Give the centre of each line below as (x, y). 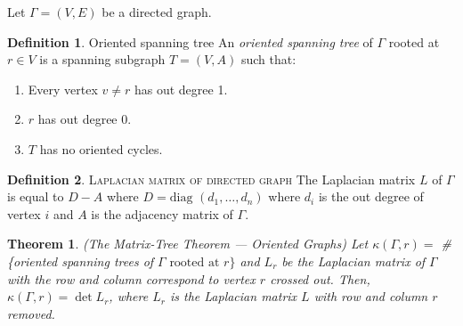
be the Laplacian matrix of (353, 261)
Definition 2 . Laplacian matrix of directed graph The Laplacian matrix (211, 179)
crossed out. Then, (320, 278)
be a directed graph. (157, 12)
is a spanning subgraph (102, 59)
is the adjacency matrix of (162, 213)
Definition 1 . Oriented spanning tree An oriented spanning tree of (190, 41)
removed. (31, 313)
